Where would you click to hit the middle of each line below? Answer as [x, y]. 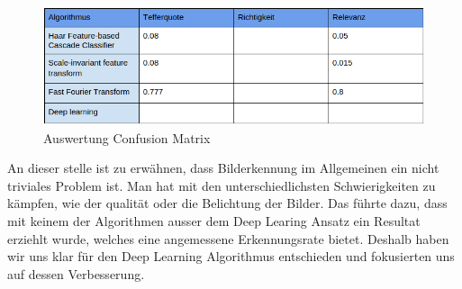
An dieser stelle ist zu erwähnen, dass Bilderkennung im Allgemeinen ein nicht [223, 168]
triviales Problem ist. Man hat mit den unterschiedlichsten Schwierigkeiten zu [222, 185]
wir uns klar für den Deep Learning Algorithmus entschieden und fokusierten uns [231, 256]
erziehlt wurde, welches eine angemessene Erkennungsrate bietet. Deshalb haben [228, 238]
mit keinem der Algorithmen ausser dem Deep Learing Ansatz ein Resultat [214, 220]
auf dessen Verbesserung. [76, 273]
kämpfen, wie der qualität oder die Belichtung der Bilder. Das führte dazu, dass [227, 203]
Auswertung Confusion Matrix [127, 137]
